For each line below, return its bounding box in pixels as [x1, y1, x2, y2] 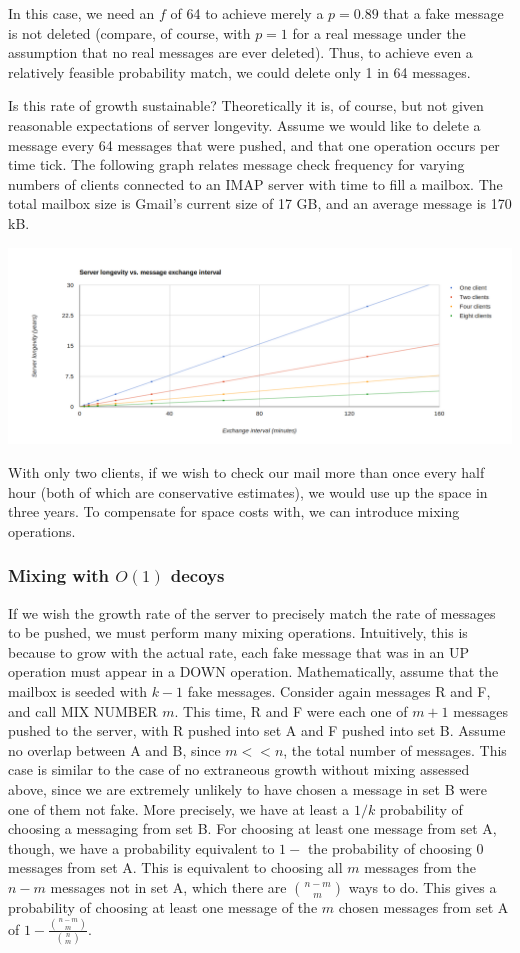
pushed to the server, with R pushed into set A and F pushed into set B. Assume [8, 720, 506, 741]
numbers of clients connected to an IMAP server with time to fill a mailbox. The [8, 173, 503, 194]
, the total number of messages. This [283, 739, 507, 760]
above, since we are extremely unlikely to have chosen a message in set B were [8, 778, 487, 799]
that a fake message [383, 3, 504, 23]
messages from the [364, 857, 477, 878]
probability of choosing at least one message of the [8, 896, 318, 917]
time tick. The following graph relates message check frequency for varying [8, 154, 465, 175]
